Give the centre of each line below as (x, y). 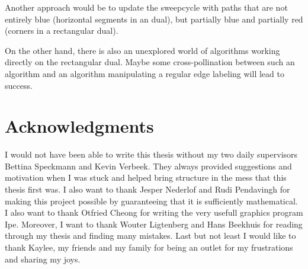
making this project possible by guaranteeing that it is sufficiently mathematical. (151, 201)
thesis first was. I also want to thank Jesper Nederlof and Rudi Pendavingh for (147, 189)
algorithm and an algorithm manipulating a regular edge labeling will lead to (145, 73)
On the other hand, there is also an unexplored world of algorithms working (142, 50)
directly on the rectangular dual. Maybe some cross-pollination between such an (150, 62)
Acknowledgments (79, 126)
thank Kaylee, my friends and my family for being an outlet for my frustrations (149, 247)
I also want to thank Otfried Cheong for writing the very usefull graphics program (154, 212)
